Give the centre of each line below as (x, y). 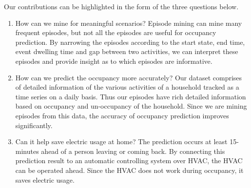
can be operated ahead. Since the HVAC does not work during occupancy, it (129, 170)
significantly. (34, 125)
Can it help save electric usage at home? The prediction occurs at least (121, 141)
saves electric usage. (45, 179)
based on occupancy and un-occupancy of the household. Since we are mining (131, 106)
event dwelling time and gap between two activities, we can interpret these (127, 51)
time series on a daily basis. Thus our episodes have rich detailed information (131, 96)
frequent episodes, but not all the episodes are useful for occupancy (116, 32)
